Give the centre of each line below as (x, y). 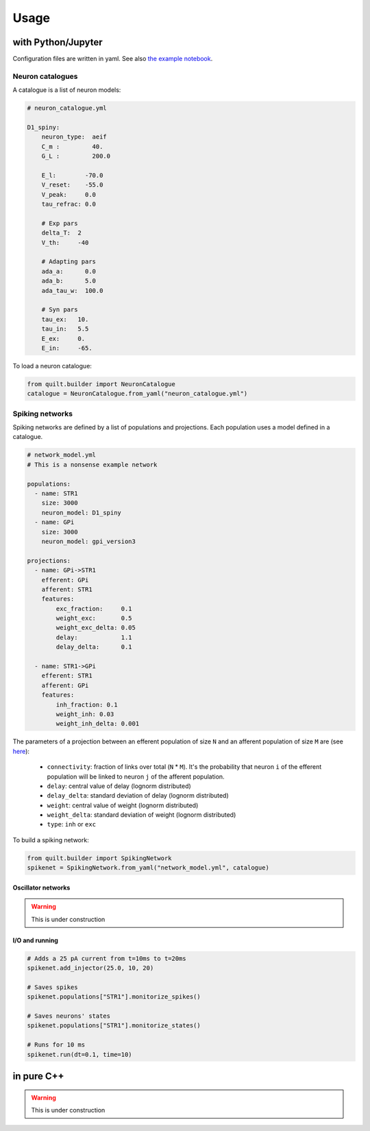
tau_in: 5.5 (65, 329)
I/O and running (35, 940)
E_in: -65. (67, 348)
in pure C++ (38, 1076)
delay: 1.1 (94, 637)
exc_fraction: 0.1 (94, 608)
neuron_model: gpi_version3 (89, 541)
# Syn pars (60, 310)
